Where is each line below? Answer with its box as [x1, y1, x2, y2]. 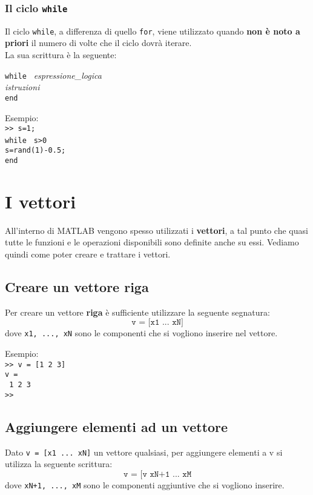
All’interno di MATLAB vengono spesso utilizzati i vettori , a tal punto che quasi [5, 224, 308, 236]
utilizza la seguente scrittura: [5, 457, 113, 470]
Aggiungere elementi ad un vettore [5, 417, 228, 436]
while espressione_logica [5, 68, 102, 81]
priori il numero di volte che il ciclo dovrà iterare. [5, 36, 192, 49]
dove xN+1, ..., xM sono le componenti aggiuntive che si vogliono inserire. [5, 478, 285, 491]
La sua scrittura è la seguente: [5, 48, 117, 61]
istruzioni [5, 81, 40, 93]
